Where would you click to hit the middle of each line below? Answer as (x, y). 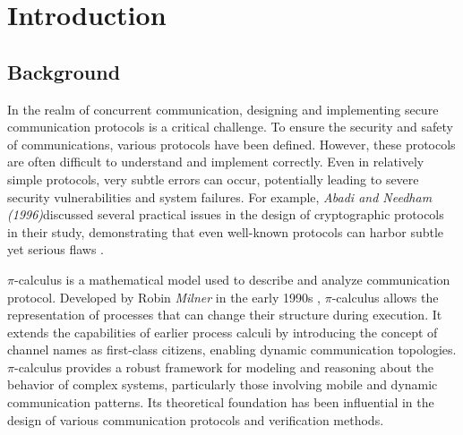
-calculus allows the (385, 297)
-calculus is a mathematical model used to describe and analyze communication (232, 279)
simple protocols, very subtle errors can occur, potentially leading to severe (213, 179)
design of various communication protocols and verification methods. (196, 419)
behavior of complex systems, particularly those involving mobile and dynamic (223, 384)
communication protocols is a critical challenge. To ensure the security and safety (230, 127)
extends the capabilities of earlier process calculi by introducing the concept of (223, 332)
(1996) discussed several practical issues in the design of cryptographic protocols (226, 214)
